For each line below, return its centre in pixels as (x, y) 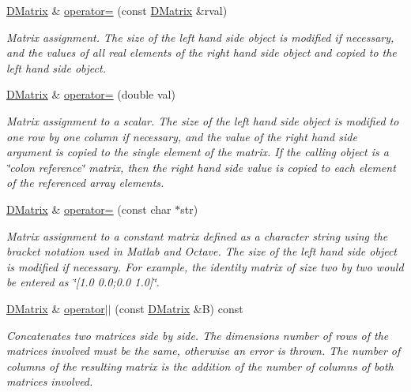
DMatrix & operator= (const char (89, 209)
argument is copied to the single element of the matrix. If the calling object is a (198, 152)
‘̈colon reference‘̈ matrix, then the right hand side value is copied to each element (201, 167)
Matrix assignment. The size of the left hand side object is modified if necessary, (200, 37)
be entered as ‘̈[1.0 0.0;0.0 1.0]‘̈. (83, 282)
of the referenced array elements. (85, 183)
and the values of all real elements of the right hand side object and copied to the (202, 52)
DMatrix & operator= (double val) (91, 94)
